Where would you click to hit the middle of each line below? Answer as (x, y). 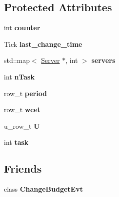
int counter (22, 28)
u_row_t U (22, 126)
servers (103, 60)
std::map (17, 60)
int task (16, 142)
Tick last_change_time (43, 44)
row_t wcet (22, 109)
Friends (23, 168)
